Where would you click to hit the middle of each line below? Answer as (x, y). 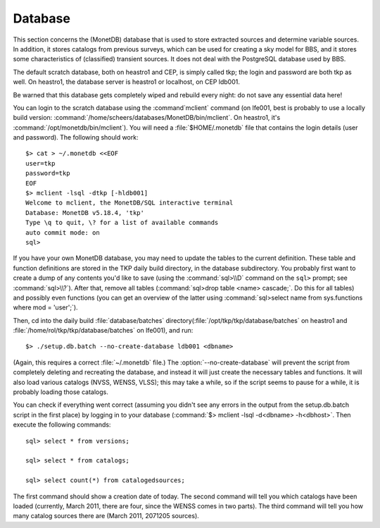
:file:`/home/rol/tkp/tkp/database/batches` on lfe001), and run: (103, 331)
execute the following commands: (62, 425)
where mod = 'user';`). (45, 307)
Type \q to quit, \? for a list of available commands (122, 223)
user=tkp (40, 163)
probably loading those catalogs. (61, 392)
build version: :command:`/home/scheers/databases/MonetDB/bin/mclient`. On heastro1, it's (147, 118)
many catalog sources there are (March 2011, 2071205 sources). (106, 516)
